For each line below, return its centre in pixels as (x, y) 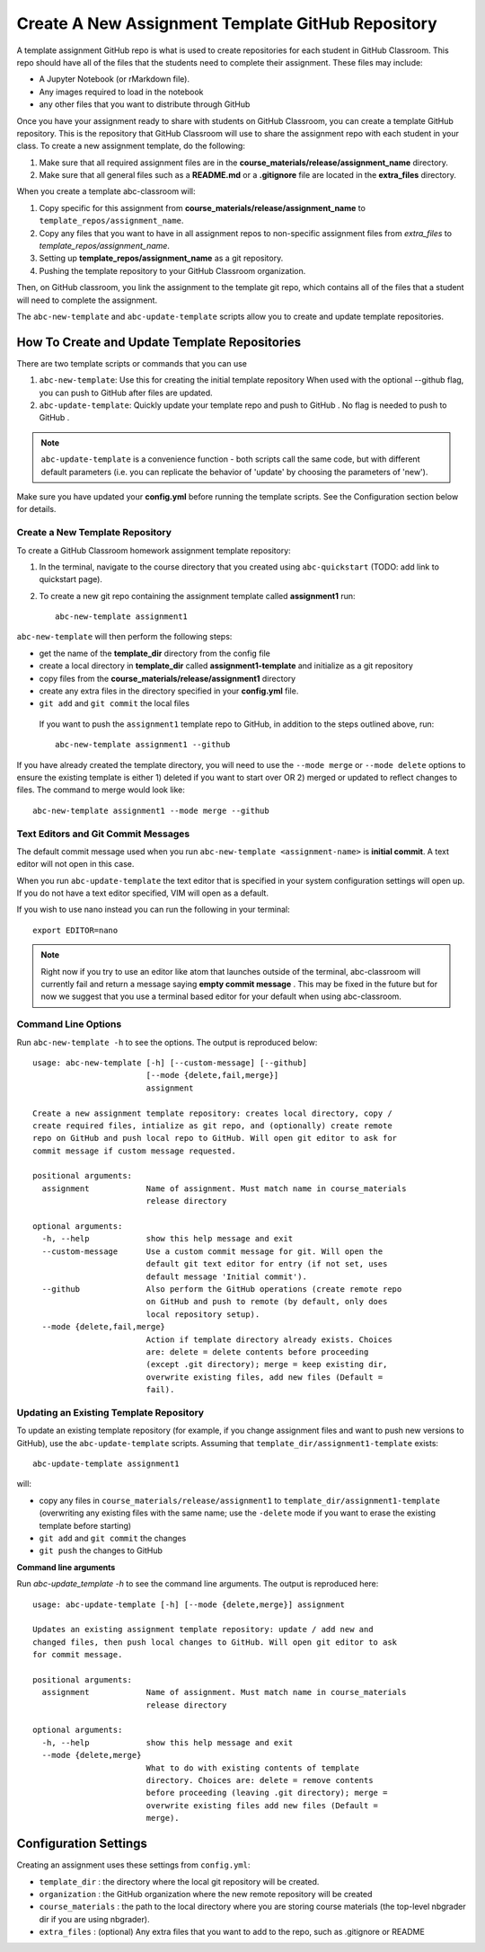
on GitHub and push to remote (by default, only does (267, 1302)
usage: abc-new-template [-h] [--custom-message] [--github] (170, 1063)
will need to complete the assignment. (87, 300)
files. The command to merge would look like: (101, 790)
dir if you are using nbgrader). (94, 1919)
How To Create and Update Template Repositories (159, 342)
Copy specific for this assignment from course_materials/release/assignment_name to (202, 208)
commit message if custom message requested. (135, 1151)
